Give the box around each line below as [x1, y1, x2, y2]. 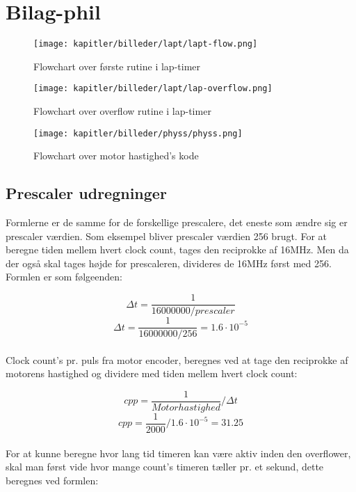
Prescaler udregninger [6, 182, 167, 204]
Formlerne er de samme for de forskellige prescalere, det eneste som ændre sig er [6, 215, 348, 230]
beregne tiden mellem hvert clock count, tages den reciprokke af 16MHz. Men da [6, 242, 349, 257]
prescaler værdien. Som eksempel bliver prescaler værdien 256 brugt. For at [6, 228, 327, 243]
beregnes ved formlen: [6, 473, 99, 487]
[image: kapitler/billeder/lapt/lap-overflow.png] [33, 84, 273, 94]
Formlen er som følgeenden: [6, 269, 122, 284]
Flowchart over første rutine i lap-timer [33, 58, 201, 73]
